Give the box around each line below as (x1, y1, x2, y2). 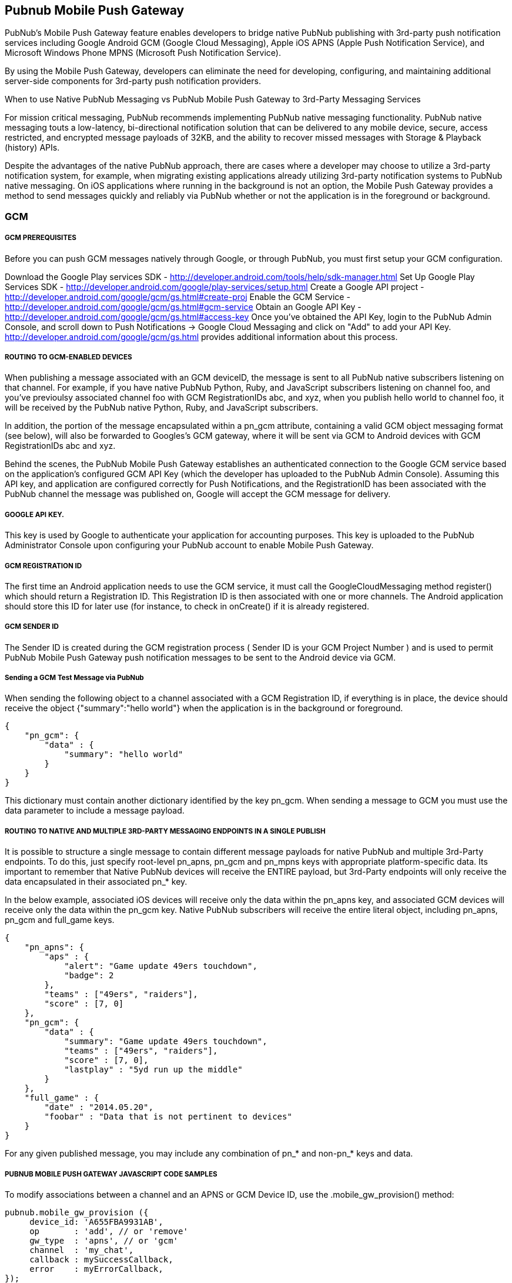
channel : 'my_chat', (29, 1245, 134, 1255)
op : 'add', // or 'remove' (29, 1227, 188, 1237)
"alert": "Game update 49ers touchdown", (64, 961, 257, 971)
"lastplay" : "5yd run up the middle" (64, 1065, 243, 1075)
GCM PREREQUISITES (5, 234, 76, 242)
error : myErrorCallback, (29, 1264, 163, 1274)
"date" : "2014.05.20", (44, 1102, 153, 1112)
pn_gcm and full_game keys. (5, 915, 115, 925)
